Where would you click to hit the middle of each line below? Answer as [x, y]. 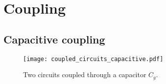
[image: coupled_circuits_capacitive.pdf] [93, 59]
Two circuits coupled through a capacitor [85, 74]
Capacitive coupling [54, 39]
